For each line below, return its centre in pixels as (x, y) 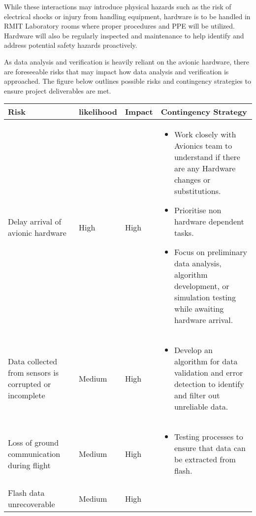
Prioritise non (198, 210)
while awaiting (199, 309)
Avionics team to (203, 146)
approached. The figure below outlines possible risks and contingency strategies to (128, 81)
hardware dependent (209, 222)
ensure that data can (210, 448)
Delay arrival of (35, 222)
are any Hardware (205, 168)
